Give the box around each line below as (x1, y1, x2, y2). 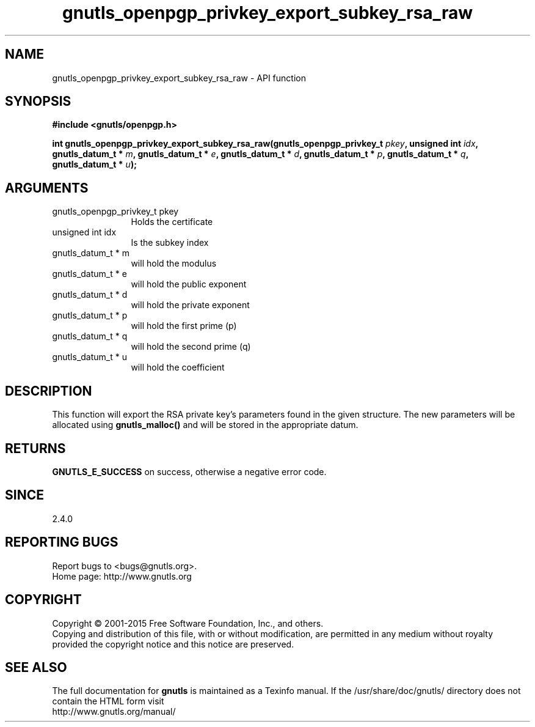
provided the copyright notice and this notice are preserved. (52, 638, 294, 649)
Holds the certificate (131, 216, 213, 227)
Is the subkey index (131, 237, 209, 248)
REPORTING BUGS (5, 534, 118, 550)
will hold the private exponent (131, 300, 250, 311)
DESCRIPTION (5, 383, 92, 399)
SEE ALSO (5, 659, 67, 675)
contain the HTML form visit (52, 696, 164, 707)
